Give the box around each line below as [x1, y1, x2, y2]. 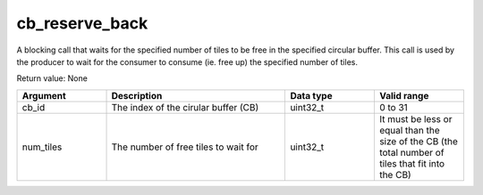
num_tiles [21, 141, 63, 153]
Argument [21, 89, 66, 102]
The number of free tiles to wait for [111, 141, 258, 153]
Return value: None [16, 73, 89, 84]
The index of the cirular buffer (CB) [111, 101, 259, 113]
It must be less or [378, 112, 453, 125]
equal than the [378, 124, 440, 136]
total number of [378, 146, 445, 158]
